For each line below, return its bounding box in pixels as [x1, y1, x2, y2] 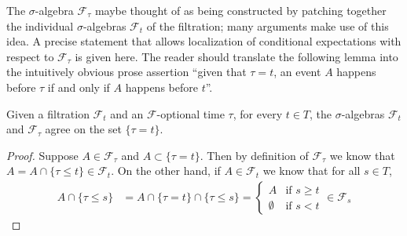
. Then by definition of [200, 147, 309, 163]
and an [110, 105, 144, 122]
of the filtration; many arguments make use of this [146, 17, 389, 34]
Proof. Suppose [6, 147, 79, 163]
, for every [233, 105, 283, 122]
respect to [6, 48, 54, 64]
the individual [6, 17, 74, 34]
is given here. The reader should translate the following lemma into [75, 48, 398, 64]
